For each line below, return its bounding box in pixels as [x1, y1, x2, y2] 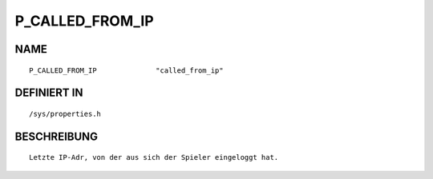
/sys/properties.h [29, 109, 102, 118]
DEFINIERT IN [14, 86, 83, 100]
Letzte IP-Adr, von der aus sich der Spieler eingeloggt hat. [29, 153, 279, 162]
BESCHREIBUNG [14, 129, 99, 143]
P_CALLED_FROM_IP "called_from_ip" [29, 66, 224, 75]
